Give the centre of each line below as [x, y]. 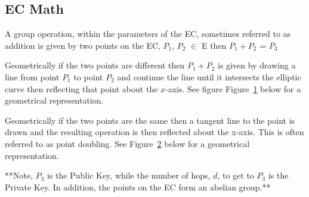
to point [88, 76]
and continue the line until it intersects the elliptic [209, 76]
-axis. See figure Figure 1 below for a [233, 88]
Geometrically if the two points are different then [95, 65]
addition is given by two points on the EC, [83, 45]
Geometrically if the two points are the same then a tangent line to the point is [150, 120]
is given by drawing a [257, 65]
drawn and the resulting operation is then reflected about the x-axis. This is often [154, 132]
